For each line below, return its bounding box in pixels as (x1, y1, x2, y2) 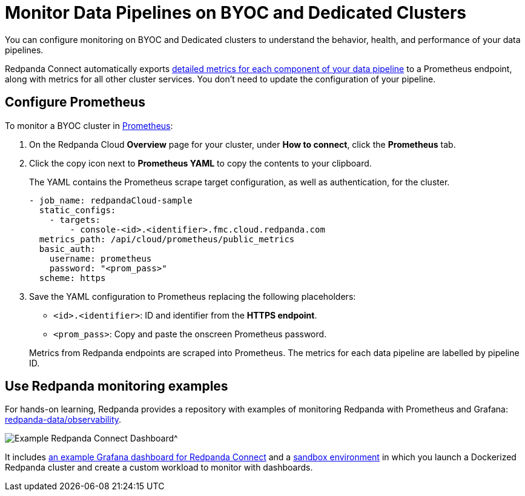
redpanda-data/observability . (5, 414, 122, 425)
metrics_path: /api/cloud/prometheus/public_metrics (39, 234, 295, 244)
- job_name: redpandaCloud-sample (29, 195, 193, 205)
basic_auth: (39, 243, 96, 254)
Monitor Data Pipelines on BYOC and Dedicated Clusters (5, 2, 467, 23)
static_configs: (39, 205, 116, 215)
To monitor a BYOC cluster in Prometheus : (5, 120, 173, 131)
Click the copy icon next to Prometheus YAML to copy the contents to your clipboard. (29, 157, 372, 168)
